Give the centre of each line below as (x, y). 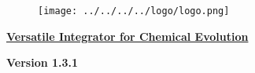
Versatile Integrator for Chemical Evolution (128, 36)
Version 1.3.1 (42, 62)
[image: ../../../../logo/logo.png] (134, 11)
